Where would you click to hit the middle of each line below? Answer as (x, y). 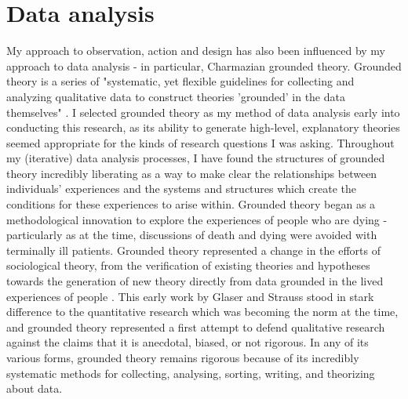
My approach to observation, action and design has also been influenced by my (196, 51)
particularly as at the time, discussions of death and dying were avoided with (192, 235)
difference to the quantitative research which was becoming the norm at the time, (202, 312)
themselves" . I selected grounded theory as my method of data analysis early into (203, 112)
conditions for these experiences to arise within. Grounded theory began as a (191, 204)
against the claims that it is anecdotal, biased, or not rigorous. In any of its (188, 342)
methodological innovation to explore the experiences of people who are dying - (197, 219)
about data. (35, 388)
